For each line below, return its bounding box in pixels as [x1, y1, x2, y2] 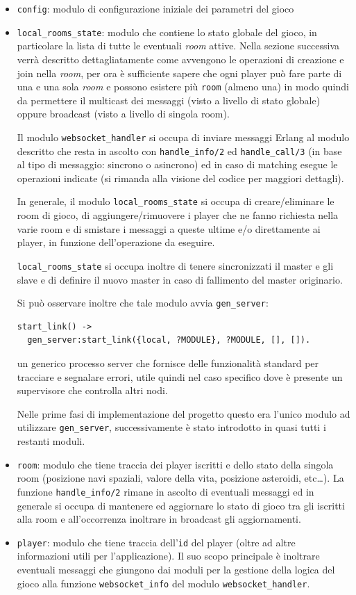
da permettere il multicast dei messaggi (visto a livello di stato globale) [17, 92, 321, 107]
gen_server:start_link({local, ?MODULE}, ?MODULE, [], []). [27, 335, 311, 345]
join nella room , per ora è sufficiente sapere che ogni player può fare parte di [17, 65, 342, 80]
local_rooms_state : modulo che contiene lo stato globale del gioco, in [17, 24, 317, 39]
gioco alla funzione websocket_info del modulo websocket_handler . [17, 576, 310, 590]
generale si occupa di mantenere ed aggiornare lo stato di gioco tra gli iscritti [17, 498, 345, 512]
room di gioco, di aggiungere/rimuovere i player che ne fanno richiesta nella [17, 208, 339, 222]
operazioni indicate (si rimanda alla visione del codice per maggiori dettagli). [17, 170, 344, 185]
